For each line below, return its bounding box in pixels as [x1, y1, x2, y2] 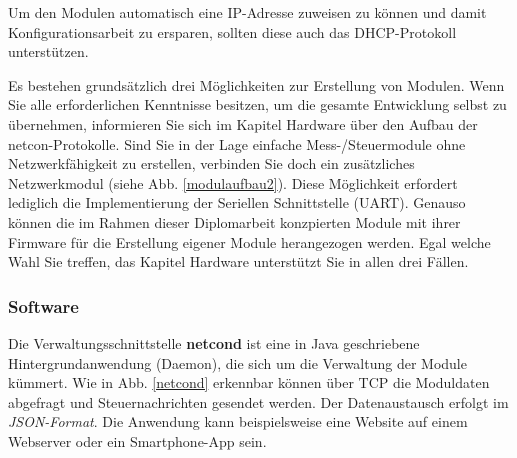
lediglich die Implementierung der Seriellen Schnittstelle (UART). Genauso [8, 192, 466, 213]
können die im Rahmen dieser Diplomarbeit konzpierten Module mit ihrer [8, 211, 461, 232]
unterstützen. [8, 41, 89, 62]
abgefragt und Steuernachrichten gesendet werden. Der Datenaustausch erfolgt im [8, 391, 509, 412]
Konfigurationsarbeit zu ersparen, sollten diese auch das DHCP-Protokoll [8, 21, 457, 42]
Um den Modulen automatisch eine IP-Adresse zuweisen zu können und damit [8, 2, 487, 22]
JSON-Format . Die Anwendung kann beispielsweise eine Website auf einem [8, 411, 468, 432]
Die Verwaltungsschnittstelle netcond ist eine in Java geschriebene [8, 332, 420, 353]
